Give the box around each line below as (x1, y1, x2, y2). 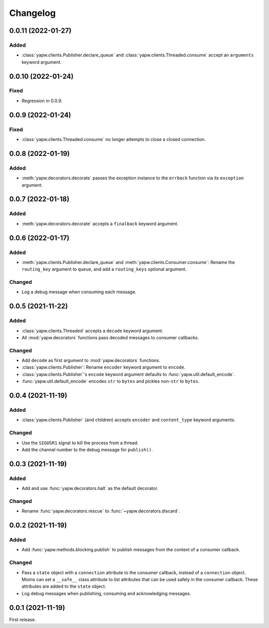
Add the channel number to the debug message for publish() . (21, 446, 153, 453)
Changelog (9, 7, 56, 18)
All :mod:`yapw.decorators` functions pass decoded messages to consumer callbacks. (21, 334, 199, 341)
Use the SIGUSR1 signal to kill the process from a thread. (21, 440, 139, 446)
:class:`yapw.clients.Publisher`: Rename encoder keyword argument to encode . (21, 364, 186, 371)
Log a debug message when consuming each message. (21, 289, 136, 295)
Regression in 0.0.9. (21, 98, 63, 104)
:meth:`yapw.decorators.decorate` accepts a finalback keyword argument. (21, 221, 179, 227)
